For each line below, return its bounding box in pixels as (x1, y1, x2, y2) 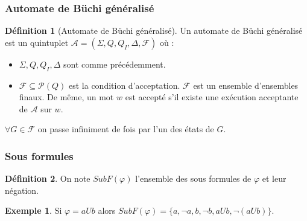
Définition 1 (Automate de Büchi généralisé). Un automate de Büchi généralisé (5, 24, 303, 37)
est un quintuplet (5, 36, 69, 48)
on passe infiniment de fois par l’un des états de (37, 123, 214, 135)
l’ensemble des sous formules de (135, 172, 252, 185)
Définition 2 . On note (5, 172, 90, 185)
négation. (5, 184, 39, 196)
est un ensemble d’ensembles (193, 78, 299, 91)
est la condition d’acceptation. (69, 78, 180, 91)
